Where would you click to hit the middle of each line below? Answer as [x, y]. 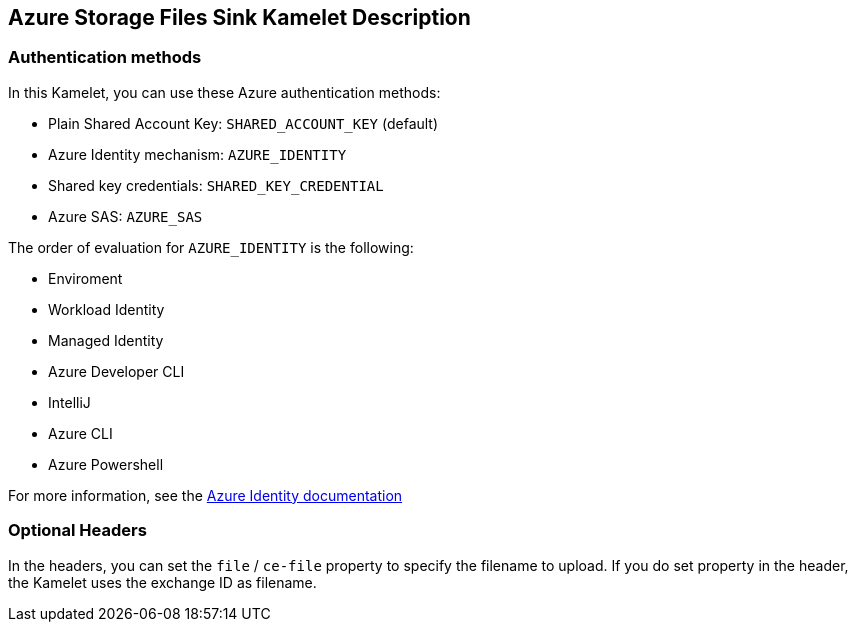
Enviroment [85, 278]
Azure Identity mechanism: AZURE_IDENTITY [197, 154]
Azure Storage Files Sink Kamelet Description [239, 17]
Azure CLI [80, 433]
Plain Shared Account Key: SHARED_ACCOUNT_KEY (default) [243, 123]
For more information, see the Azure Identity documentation [205, 495]
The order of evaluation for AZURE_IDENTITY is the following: [211, 247]
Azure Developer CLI [116, 371]
